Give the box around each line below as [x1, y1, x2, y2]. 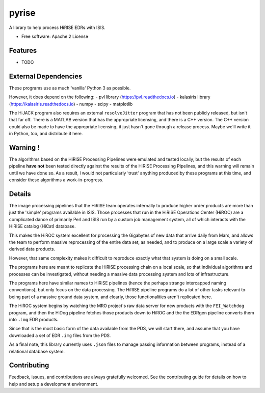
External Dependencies [9, 72, 82, 81]
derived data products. [9, 246, 55, 252]
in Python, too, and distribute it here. [9, 131, 83, 137]
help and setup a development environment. [9, 381, 98, 387]
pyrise [9, 7, 36, 18]
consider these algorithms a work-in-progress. [9, 177, 104, 183]
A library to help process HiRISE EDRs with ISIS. [9, 25, 106, 30]
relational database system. [9, 348, 65, 354]
